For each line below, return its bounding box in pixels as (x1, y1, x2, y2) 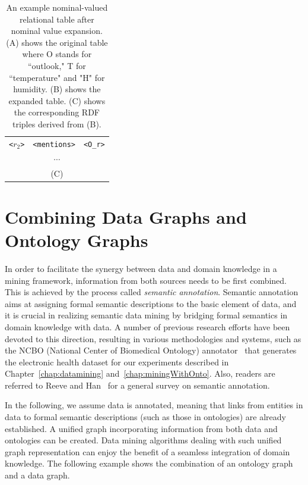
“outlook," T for (27, 59, 86, 71)
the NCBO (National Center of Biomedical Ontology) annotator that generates (5, 344, 297, 356)
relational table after (20, 12, 94, 25)
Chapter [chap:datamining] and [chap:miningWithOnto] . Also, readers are (5, 367, 275, 380)
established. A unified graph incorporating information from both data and (5, 422, 278, 434)
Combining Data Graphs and (5, 204, 247, 229)
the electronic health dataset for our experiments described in (5, 355, 229, 368)
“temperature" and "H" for (9, 71, 105, 83)
